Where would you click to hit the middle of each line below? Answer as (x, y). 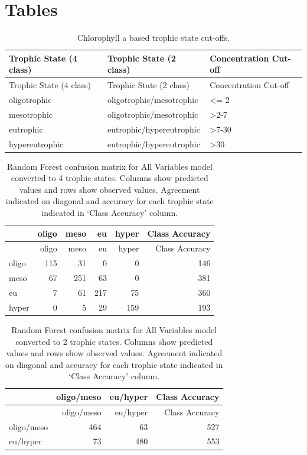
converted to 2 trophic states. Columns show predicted (114, 341)
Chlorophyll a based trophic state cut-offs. (153, 38)
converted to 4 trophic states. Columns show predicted (110, 178)
